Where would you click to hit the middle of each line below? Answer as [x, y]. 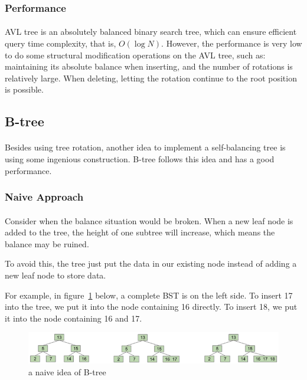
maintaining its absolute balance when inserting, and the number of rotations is [149, 66]
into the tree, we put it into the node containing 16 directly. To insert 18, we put [151, 307]
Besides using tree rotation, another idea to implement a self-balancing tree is [145, 147]
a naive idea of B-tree [67, 371]
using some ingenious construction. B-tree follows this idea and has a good [140, 158]
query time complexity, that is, [61, 43]
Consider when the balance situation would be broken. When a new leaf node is [149, 220]
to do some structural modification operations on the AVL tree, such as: [135, 55]
